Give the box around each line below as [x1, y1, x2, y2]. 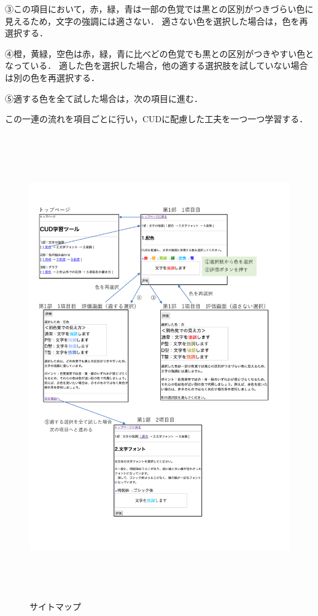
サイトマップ [29, 600, 81, 613]
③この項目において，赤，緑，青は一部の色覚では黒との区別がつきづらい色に [5, 2, 314, 15]
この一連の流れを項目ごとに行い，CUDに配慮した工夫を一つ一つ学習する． [5, 112, 308, 125]
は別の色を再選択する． [5, 71, 99, 84]
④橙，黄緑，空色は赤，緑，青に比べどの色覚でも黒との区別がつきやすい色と [5, 47, 314, 60]
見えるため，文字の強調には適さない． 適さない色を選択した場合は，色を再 [5, 14, 308, 27]
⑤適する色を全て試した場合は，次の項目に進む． [5, 92, 203, 104]
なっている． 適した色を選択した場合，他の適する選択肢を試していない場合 [5, 59, 308, 72]
